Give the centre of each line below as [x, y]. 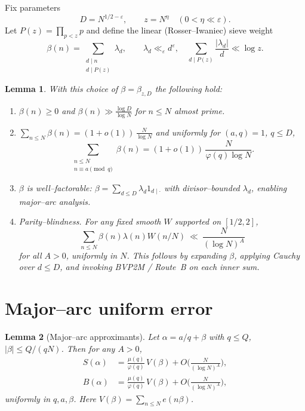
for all [30, 255]
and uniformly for [188, 132]
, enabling [269, 187]
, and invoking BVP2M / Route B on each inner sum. [160, 267]
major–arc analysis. [55, 201]
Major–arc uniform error [109, 308]
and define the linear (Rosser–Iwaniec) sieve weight [180, 30]
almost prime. [199, 110]
